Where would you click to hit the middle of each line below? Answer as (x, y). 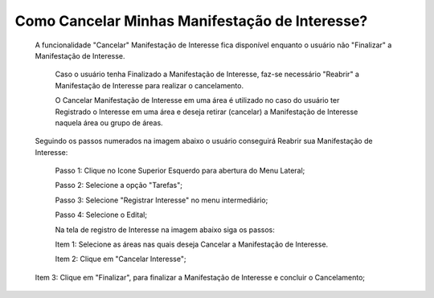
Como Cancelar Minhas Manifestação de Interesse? (191, 21)
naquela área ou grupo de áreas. (109, 122)
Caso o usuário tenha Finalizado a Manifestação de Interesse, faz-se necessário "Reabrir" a (207, 74)
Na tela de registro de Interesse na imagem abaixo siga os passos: (165, 230)
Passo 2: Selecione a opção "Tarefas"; (119, 186)
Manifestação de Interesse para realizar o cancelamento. (149, 85)
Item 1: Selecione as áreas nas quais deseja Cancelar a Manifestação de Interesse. (192, 244)
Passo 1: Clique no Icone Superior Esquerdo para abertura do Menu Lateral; (180, 171)
